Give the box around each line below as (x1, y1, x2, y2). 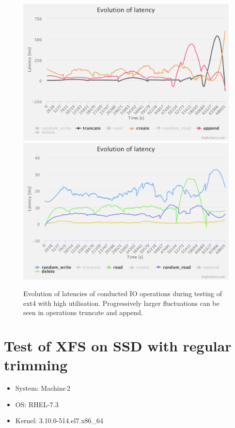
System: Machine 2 (15, 383, 71, 393)
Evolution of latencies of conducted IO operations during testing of (23, 288, 222, 298)
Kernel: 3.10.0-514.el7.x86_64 (15, 415, 104, 426)
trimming (4, 355, 68, 375)
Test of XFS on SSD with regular (4, 335, 232, 355)
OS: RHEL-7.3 (15, 399, 59, 409)
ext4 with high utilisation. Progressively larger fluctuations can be (23, 298, 219, 308)
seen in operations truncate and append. (23, 307, 143, 317)
